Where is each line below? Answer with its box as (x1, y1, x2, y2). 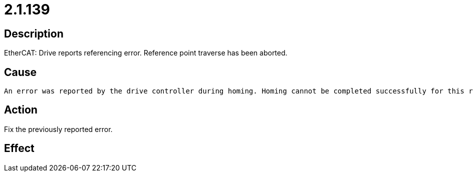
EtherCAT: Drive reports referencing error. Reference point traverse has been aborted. (4, 48, 288, 57)
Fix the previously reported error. (4, 124, 113, 133)
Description (4, 27, 64, 40)
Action (4, 103, 38, 116)
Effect (4, 142, 35, 155)
